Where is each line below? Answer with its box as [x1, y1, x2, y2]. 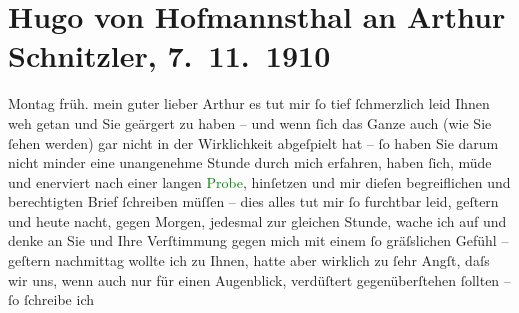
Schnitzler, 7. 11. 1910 [8, 35, 331, 76]
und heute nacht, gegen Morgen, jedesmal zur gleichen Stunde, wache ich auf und [8, 210, 507, 231]
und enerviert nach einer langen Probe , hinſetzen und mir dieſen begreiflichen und [8, 171, 511, 192]
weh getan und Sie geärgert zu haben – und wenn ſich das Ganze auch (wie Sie [8, 112, 492, 133]
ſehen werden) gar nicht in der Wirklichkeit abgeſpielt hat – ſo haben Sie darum [8, 132, 499, 153]
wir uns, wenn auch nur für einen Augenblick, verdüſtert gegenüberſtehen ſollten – [8, 269, 511, 290]
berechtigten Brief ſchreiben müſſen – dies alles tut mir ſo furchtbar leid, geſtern [8, 191, 499, 212]
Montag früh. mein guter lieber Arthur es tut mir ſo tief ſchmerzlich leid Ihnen [8, 93, 490, 114]
